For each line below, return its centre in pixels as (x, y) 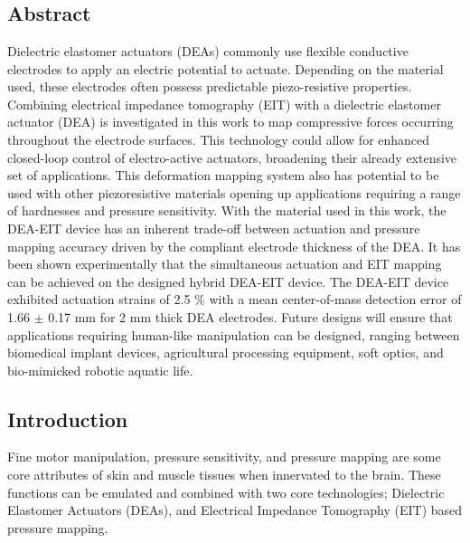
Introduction (68, 419)
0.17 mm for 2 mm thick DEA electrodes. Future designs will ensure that (250, 316)
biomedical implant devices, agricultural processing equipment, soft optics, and (226, 352)
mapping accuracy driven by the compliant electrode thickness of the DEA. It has (234, 246)
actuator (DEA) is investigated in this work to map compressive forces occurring (230, 122)
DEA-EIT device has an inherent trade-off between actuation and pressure (214, 228)
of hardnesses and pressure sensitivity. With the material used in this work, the (227, 210)
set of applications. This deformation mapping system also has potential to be (223, 175)
